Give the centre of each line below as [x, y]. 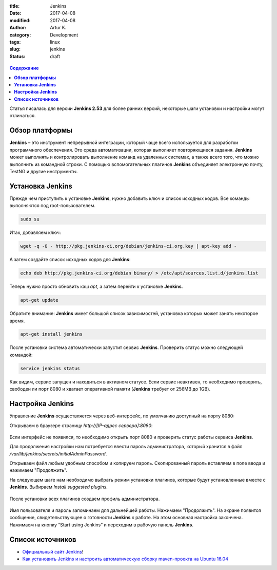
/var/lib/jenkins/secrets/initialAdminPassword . [58, 454]
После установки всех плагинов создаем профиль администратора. [85, 499]
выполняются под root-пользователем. [53, 206]
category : [20, 35]
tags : [15, 42]
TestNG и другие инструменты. [44, 171]
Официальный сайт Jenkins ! [53, 551]
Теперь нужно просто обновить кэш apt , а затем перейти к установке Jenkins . [96, 287]
